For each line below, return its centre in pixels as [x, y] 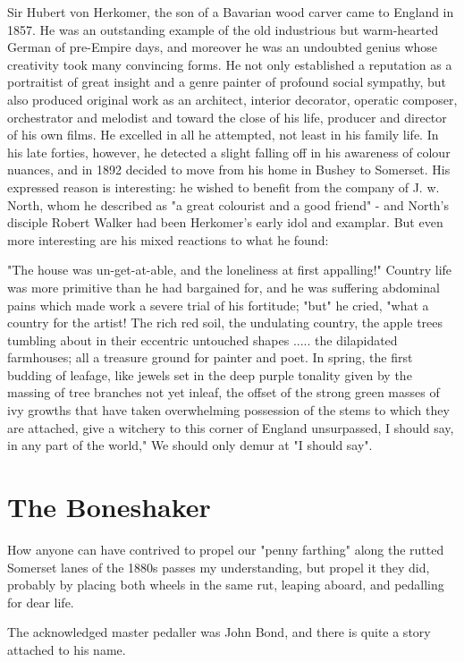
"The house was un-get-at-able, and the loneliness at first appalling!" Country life [230, 270]
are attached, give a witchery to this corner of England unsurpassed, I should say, [231, 427]
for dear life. [41, 602]
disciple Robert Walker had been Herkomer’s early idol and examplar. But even [225, 222]
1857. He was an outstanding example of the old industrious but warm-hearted [223, 29]
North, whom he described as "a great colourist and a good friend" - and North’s [228, 204]
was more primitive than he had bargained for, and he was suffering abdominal [224, 287]
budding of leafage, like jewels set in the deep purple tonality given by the [210, 374]
